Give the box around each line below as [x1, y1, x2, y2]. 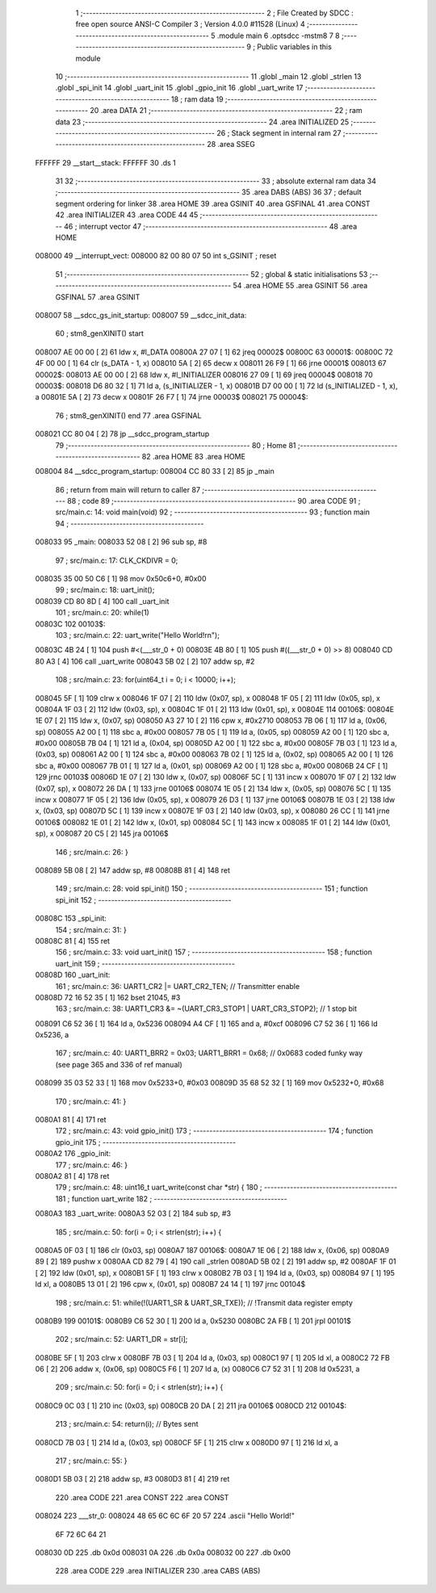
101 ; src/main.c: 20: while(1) [55, 608, 149, 618]
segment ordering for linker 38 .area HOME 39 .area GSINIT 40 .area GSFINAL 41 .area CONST [55, 199, 371, 208]
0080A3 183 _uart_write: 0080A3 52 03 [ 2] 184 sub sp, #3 [35, 1209, 232, 1218]
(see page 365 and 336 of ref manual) [55, 1059, 183, 1069]
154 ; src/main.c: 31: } [55, 924, 127, 934]
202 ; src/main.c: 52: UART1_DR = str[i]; [55, 1335, 188, 1344]
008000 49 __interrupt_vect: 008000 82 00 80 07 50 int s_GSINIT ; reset [35, 251, 277, 261]
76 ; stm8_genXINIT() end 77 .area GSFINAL [55, 410, 202, 420]
